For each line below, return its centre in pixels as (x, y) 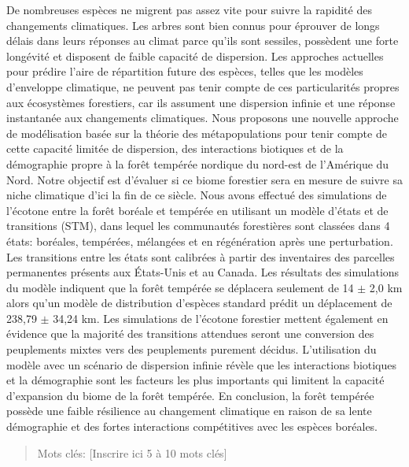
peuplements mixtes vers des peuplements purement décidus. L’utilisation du (192, 349)
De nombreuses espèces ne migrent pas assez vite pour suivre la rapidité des (189, 9)
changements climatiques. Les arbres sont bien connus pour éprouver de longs (193, 25)
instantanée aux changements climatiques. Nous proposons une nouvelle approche (203, 118)
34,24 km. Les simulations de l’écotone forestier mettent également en (221, 318)
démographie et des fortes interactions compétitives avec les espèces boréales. (192, 426)
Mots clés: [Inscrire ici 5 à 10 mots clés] (132, 452)
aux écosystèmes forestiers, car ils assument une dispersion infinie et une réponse (201, 102)
